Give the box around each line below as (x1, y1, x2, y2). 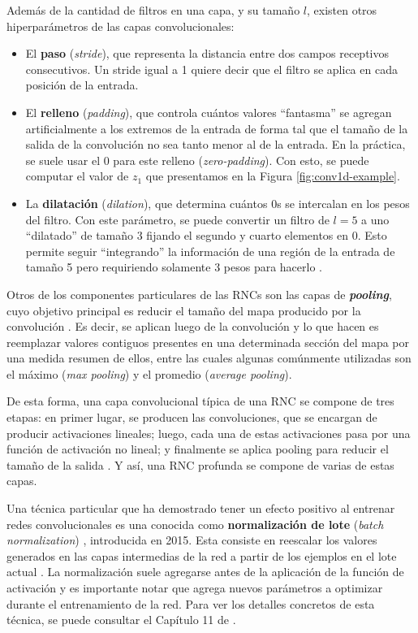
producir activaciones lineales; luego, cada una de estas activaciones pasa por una (6, 424, 411, 441)
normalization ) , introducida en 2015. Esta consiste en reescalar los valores (6, 531, 377, 548)
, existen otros (307, 2, 377, 18)
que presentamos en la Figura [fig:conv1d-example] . (145, 167, 400, 184)
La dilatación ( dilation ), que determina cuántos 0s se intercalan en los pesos (25, 194, 410, 211)
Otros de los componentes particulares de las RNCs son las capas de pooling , (6, 285, 392, 302)
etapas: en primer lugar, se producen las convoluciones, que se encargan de (6, 409, 377, 426)
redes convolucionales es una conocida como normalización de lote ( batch (6, 515, 384, 532)
